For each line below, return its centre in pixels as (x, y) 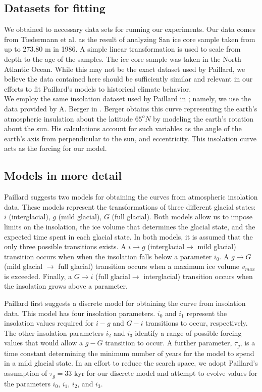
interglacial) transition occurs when (198, 276)
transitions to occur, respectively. (197, 323)
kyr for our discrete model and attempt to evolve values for (166, 373)
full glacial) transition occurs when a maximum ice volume (149, 266)
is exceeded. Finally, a (38, 276)
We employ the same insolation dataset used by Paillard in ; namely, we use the (128, 99)
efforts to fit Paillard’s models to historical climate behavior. (98, 88)
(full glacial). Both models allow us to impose (182, 217)
